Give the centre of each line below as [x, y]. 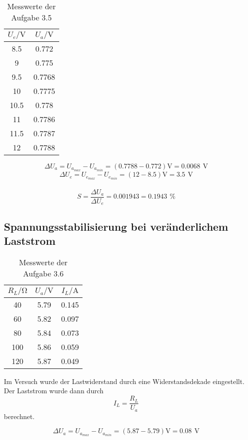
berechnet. [19, 416]
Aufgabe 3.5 [31, 17]
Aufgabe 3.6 [43, 273]
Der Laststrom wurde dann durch [54, 391]
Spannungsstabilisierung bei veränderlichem [116, 226]
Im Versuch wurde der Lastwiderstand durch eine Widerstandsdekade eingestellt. [124, 381]
